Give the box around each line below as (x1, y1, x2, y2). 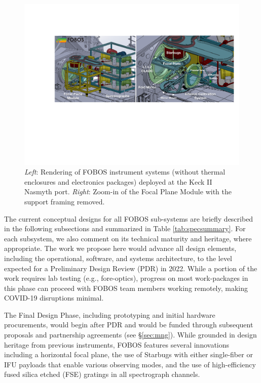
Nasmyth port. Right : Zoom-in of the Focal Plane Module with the (24, 186, 232, 197)
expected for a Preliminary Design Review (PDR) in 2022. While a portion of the (4, 263, 257, 273)
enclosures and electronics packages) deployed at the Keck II (24, 176, 212, 187)
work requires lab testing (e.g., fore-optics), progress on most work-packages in (4, 273, 248, 283)
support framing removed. (24, 196, 105, 206)
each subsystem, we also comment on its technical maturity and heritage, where (4, 233, 252, 243)
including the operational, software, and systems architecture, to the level (4, 252, 233, 263)
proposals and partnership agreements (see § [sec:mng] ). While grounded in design (4, 329, 257, 340)
